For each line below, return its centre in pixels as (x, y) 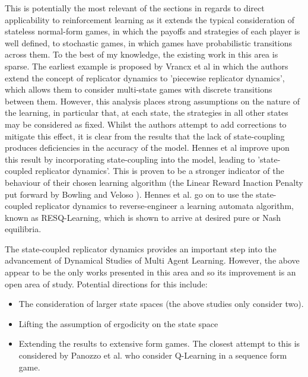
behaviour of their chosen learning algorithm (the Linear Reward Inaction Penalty (154, 182)
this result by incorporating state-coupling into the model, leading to (130, 159)
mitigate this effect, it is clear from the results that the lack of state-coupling (145, 136)
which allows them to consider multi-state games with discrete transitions (139, 89)
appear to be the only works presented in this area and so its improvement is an (150, 272)
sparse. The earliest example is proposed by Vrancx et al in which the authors (147, 66)
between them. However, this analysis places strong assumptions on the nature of (152, 101)
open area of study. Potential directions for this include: (106, 283)
